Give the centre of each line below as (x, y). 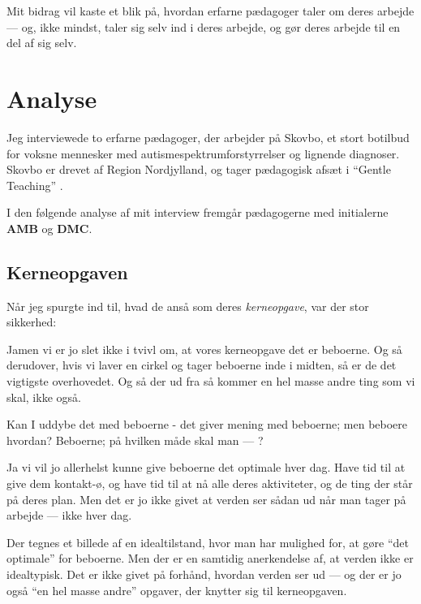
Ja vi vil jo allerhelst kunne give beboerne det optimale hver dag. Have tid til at (206, 467)
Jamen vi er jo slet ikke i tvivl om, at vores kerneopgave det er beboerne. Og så (204, 349)
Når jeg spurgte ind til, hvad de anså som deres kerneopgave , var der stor (188, 306)
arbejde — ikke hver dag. (69, 515)
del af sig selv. (42, 43)
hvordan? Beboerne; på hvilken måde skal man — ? (135, 440)
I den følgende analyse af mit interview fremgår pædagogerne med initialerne (198, 212)
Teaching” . (35, 185)
